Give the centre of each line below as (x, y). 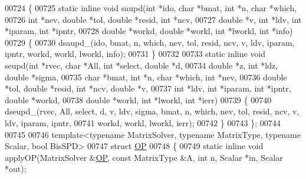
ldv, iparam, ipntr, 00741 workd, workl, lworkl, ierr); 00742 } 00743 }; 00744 (143, 122)
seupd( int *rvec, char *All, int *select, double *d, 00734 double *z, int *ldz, (142, 65)
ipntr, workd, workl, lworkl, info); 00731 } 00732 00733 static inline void (135, 54)
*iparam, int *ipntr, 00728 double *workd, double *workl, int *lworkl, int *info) (149, 31)
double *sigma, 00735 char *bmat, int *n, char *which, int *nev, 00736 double (146, 77)
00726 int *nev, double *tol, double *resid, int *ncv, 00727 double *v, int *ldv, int (153, 19)
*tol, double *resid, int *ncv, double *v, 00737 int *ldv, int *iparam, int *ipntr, (148, 88)
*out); (16, 169)
